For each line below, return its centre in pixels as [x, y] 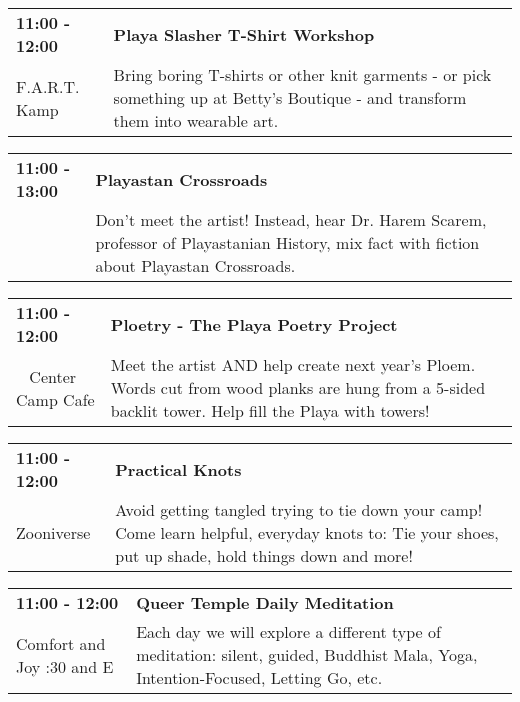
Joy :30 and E [65, 666]
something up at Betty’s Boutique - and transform [290, 97]
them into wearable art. [196, 120]
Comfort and [61, 643]
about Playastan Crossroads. [195, 265]
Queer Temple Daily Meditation [265, 602]
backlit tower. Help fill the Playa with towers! [270, 410]
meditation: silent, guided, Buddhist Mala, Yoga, [307, 654]
